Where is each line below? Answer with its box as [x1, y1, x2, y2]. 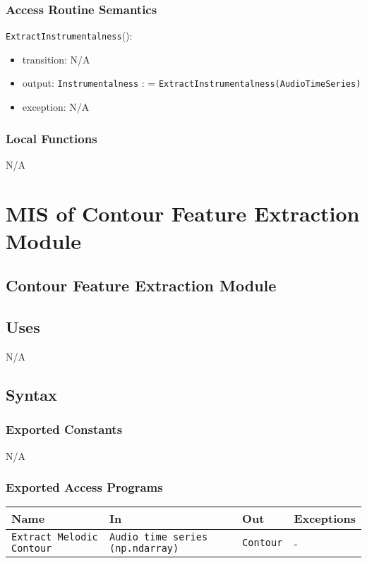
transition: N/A [22, 52, 90, 66]
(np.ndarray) [109, 543, 179, 555]
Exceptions [294, 510, 356, 527]
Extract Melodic [11, 531, 98, 543]
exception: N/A [22, 99, 90, 114]
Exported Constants [6, 420, 123, 438]
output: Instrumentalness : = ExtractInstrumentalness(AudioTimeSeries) [22, 75, 361, 90]
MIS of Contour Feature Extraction [6, 198, 360, 227]
